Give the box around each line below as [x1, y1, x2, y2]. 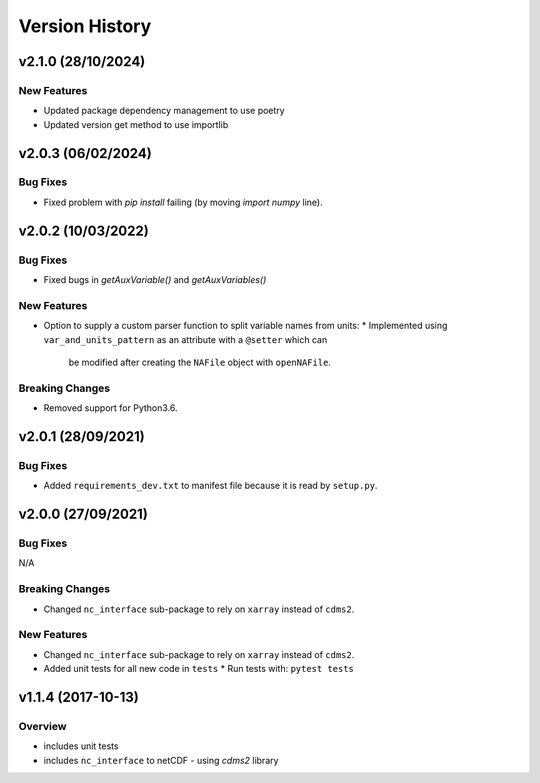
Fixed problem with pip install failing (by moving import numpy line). [43, 196, 324, 208]
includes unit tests [43, 740, 119, 752]
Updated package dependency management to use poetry [43, 105, 285, 117]
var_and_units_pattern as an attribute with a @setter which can [43, 333, 328, 345]
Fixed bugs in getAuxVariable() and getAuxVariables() [43, 274, 267, 286]
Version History [18, 15, 152, 37]
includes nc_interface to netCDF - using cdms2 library [43, 754, 279, 766]
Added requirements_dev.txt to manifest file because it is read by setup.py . [43, 480, 378, 492]
